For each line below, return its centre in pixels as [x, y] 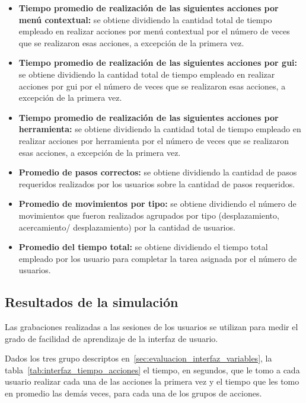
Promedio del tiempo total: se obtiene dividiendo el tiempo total [143, 247]
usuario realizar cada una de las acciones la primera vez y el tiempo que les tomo [152, 381]
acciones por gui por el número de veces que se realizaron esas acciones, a [152, 86]
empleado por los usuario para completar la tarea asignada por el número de [158, 258]
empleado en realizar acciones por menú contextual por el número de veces [154, 31]
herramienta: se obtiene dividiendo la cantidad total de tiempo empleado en [160, 129]
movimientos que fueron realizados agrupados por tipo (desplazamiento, [149, 215]
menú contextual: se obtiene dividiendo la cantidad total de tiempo [145, 19]
